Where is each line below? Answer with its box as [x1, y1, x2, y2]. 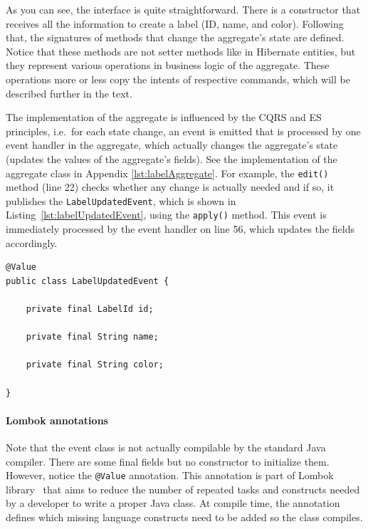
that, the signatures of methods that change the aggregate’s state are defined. [6, 30, 345, 45]
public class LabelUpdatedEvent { [6, 276, 169, 286]
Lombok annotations [6, 412, 108, 427]
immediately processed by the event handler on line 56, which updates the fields [6, 221, 354, 236]
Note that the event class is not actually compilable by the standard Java [6, 440, 326, 455]
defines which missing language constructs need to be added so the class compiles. [6, 510, 363, 525]
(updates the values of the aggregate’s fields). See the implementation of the [6, 151, 337, 166]
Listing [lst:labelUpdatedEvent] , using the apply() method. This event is [6, 207, 327, 222]
